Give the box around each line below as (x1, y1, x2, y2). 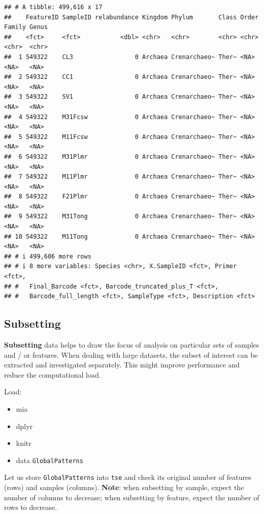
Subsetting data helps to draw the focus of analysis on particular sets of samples (4, 339, 259, 350)
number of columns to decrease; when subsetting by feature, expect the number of (4, 492, 259, 502)
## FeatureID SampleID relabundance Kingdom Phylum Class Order (4, 13, 259, 21)
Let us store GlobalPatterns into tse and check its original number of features (4, 472, 251, 482)
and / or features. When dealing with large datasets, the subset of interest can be (4, 349, 258, 360)
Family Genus (4, 23, 48, 31)
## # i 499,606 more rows (4, 252, 91, 260)
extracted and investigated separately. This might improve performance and (4, 359, 240, 370)
